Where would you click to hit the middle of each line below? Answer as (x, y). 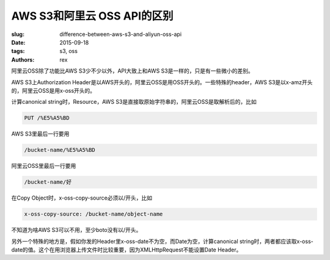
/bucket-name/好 (48, 182)
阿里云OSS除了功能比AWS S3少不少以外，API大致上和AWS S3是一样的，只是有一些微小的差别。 (132, 71)
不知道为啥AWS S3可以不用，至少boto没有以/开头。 (76, 230)
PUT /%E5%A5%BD (47, 118)
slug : (18, 34)
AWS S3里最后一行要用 (40, 134)
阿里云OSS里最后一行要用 (44, 166)
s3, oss (68, 51)
